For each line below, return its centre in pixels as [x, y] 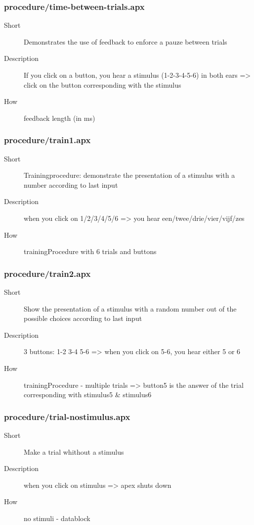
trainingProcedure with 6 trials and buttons [90, 251]
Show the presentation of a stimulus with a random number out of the [130, 308]
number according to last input [71, 184]
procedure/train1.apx [47, 140]
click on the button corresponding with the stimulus [103, 84]
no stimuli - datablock [57, 518]
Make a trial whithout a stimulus [74, 451]
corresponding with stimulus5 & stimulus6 [88, 394]
